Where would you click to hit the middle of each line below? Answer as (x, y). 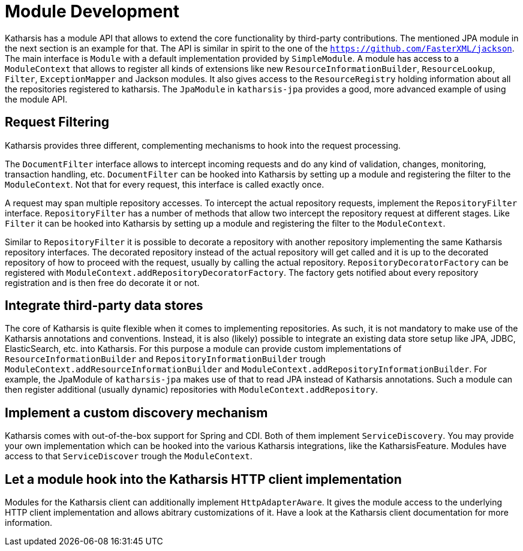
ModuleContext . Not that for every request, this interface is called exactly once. (165, 184)
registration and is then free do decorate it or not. (102, 282)
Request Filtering (57, 122)
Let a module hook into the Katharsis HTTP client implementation (203, 479)
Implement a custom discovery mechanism (136, 413)
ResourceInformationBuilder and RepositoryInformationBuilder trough (165, 359)
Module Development (92, 11)
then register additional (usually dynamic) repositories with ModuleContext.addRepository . (191, 390)
